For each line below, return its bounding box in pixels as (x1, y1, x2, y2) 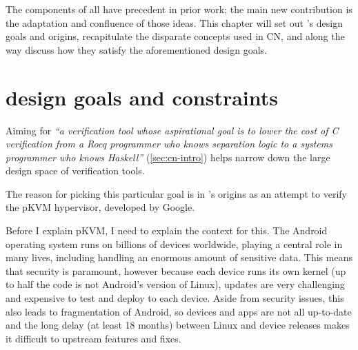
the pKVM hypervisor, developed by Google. (6, 200, 195, 214)
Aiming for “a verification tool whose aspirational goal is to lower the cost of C (6, 123, 339, 137)
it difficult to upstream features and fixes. (6, 331, 181, 345)
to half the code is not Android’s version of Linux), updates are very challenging (6, 277, 345, 291)
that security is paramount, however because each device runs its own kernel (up (6, 263, 346, 278)
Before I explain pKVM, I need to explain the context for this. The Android (6, 223, 328, 238)
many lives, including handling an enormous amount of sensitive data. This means (6, 250, 352, 265)
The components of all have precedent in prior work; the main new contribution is (6, 2, 352, 16)
